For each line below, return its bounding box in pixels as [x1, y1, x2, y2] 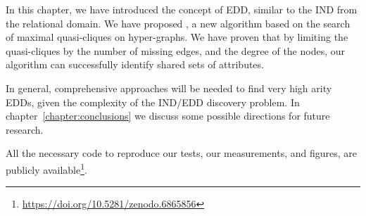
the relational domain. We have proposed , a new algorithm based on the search [6, 15, 351, 30]
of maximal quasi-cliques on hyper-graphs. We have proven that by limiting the [6, 30, 348, 44]
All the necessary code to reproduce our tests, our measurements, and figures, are [6, 146, 357, 160]
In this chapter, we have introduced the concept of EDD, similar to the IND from [6, 2, 358, 16]
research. [6, 122, 44, 136]
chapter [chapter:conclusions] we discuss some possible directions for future [6, 108, 330, 123]
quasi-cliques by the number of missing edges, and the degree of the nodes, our [6, 43, 346, 58]
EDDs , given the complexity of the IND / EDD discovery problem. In [6, 94, 300, 109]
